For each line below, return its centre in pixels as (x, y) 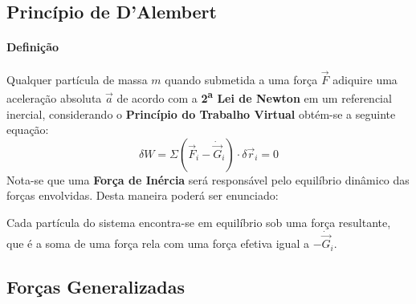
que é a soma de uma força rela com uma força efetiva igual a (158, 243)
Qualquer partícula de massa (77, 79)
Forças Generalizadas (96, 287)
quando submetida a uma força (241, 79)
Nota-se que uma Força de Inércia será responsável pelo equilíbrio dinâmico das (208, 179)
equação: (28, 130)
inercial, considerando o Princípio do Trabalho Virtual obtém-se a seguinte (201, 113)
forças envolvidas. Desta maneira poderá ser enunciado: (143, 195)
